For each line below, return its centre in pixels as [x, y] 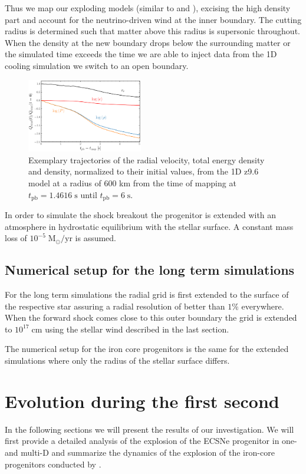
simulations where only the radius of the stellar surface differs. [117, 360]
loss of [16, 238]
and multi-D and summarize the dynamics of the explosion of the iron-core [140, 452]
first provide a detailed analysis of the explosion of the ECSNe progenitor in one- [151, 441]
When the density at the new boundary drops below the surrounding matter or [148, 42]
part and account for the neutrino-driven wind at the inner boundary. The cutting [153, 19]
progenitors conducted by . [53, 464]
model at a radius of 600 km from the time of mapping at [132, 183]
